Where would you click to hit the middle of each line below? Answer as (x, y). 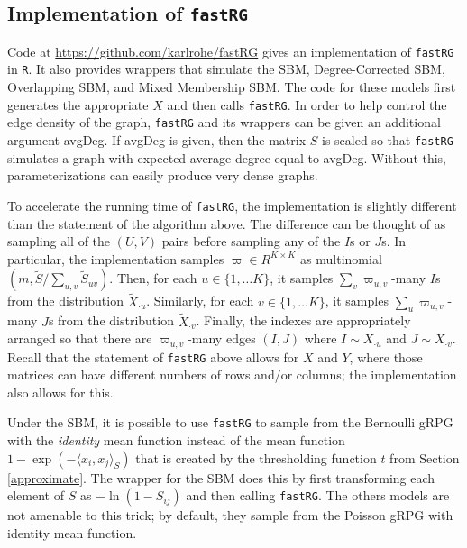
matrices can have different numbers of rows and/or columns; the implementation (232, 374)
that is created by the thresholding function (256, 457)
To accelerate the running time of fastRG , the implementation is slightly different (232, 205)
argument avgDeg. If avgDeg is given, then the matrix (157, 140)
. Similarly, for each (200, 301)
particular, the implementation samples (116, 258)
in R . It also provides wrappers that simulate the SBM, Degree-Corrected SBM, (226, 69)
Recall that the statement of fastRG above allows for (153, 356)
